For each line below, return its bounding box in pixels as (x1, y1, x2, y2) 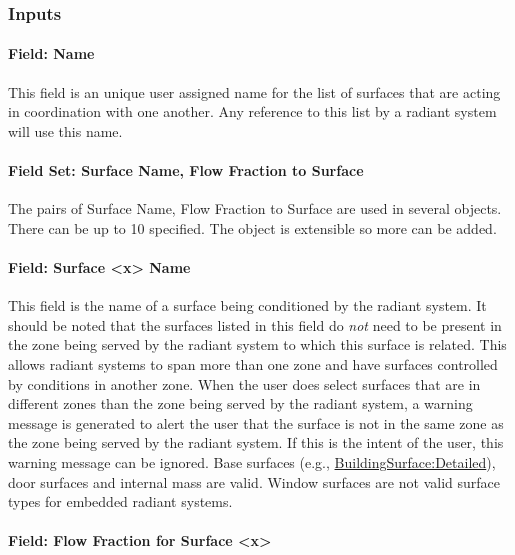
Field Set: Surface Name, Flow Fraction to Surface (8, 160, 364, 181)
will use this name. (8, 120, 123, 141)
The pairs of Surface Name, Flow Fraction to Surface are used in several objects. (8, 198, 502, 219)
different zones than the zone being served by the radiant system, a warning (8, 393, 473, 414)
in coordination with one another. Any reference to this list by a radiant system (8, 101, 497, 122)
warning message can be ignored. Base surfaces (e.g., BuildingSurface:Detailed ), (8, 451, 496, 472)
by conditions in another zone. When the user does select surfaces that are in (8, 373, 481, 394)
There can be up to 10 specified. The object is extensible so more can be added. (8, 217, 497, 238)
